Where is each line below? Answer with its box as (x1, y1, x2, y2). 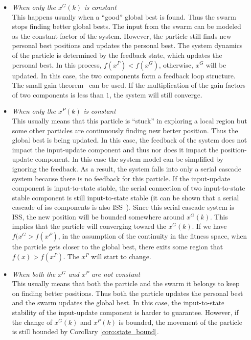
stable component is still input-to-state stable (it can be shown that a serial (12, 192, 239, 202)
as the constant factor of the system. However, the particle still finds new (12, 30, 231, 41)
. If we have (192, 221, 227, 231)
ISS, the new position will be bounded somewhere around (12, 211, 184, 221)
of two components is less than (12, 89, 104, 99)
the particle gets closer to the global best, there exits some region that (12, 242, 223, 252)
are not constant (91, 268, 140, 279)
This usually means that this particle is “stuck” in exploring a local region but (12, 115, 247, 125)
